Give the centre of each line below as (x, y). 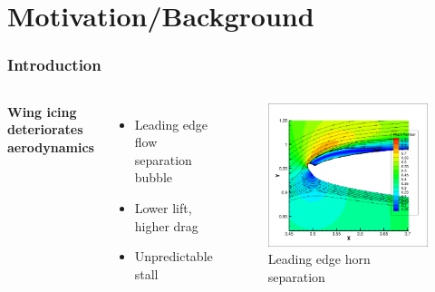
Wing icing (42, 111)
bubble (153, 177)
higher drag (166, 225)
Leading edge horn (319, 259)
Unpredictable (174, 256)
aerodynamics (51, 146)
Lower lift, (163, 207)
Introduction (54, 65)
